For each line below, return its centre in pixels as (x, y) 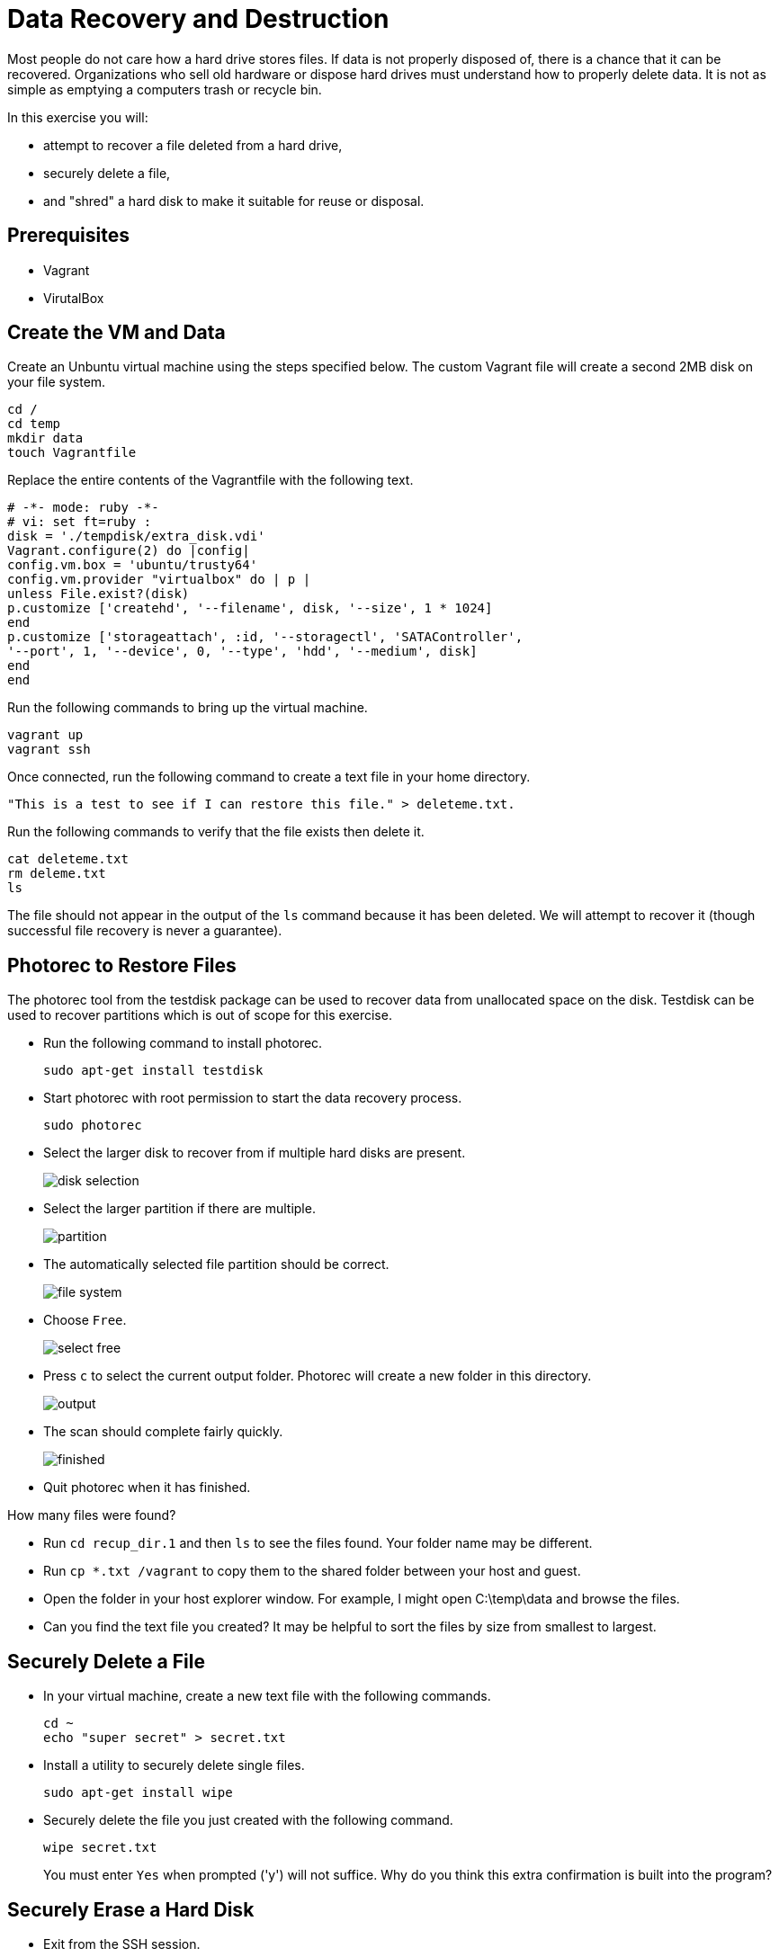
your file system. (57, 382)
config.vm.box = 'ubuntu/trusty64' (133, 565)
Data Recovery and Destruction (198, 19)
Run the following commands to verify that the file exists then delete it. (216, 832)
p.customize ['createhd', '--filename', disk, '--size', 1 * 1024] (250, 608)
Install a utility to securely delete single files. (174, 1765)
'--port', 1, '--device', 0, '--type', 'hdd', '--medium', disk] (242, 652)
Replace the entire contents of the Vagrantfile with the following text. (210, 480)
